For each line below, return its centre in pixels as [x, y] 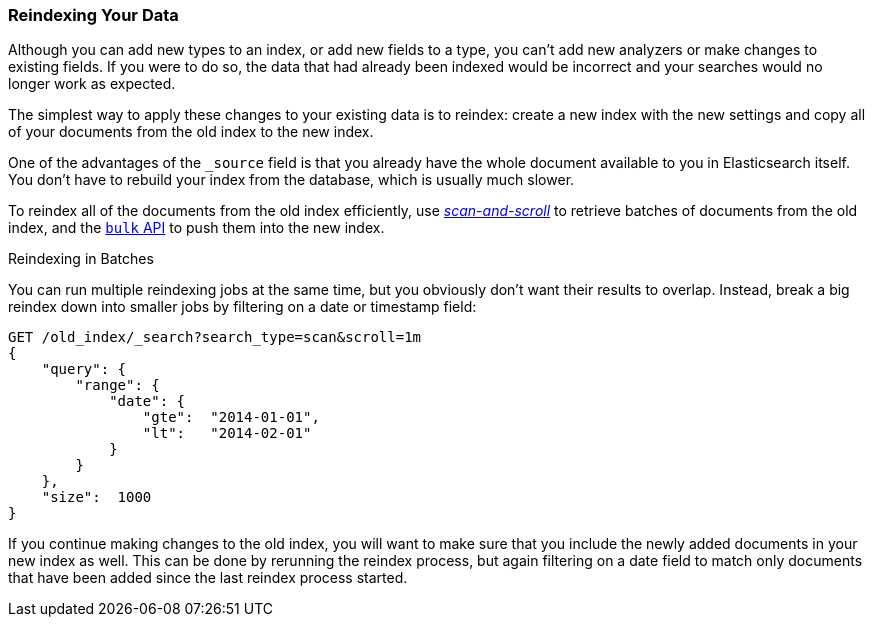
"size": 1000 [96, 497]
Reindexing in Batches [81, 259]
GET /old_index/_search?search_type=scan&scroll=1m [215, 337]
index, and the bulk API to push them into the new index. [196, 228]
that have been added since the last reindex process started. [208, 578]
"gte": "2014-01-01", [231, 417]
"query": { [84, 369]
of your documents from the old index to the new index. [191, 132]
